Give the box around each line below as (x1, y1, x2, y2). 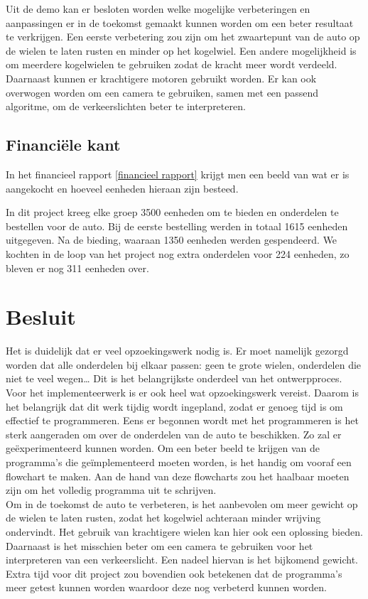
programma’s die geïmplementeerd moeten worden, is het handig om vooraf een (6, 454, 352, 469)
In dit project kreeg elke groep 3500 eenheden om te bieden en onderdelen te (6, 205, 339, 220)
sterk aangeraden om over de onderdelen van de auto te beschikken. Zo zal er (6, 426, 342, 441)
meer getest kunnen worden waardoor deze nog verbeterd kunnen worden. (6, 580, 327, 595)
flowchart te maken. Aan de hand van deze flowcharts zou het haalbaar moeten (6, 468, 350, 483)
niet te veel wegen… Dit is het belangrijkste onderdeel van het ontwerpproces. (6, 371, 342, 386)
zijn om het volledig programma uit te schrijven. (6, 482, 217, 497)
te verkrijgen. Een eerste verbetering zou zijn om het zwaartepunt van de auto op (6, 29, 360, 44)
